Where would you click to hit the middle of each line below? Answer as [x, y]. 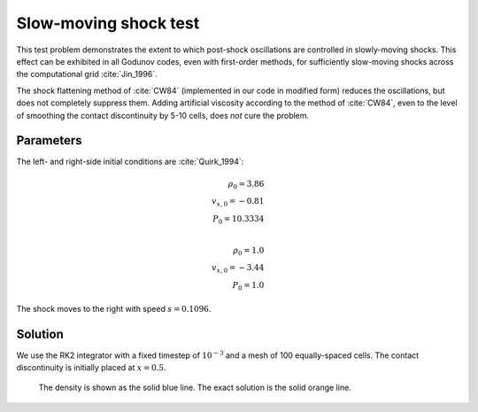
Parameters [49, 140]
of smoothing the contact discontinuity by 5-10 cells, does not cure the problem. [163, 115]
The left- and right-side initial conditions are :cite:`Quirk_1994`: [130, 162]
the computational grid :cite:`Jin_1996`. [87, 74]
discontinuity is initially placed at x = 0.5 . [92, 367]
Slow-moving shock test [108, 23]
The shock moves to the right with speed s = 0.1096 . [114, 308]
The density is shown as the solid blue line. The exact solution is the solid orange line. [195, 388]
